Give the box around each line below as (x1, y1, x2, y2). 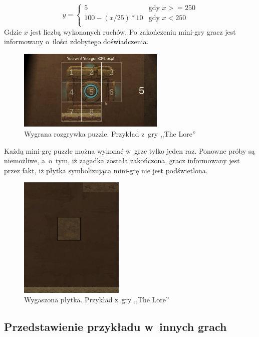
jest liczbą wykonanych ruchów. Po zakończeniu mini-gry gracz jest (30, 26, 236, 37)
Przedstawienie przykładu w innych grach (4, 319, 227, 334)
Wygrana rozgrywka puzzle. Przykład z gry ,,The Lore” (24, 129, 196, 139)
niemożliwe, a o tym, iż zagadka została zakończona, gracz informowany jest (4, 155, 240, 166)
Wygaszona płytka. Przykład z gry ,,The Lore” (24, 294, 169, 305)
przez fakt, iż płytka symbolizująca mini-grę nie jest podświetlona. (4, 165, 208, 175)
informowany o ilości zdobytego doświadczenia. (4, 36, 149, 47)
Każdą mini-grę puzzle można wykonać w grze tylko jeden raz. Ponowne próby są (4, 145, 255, 156)
